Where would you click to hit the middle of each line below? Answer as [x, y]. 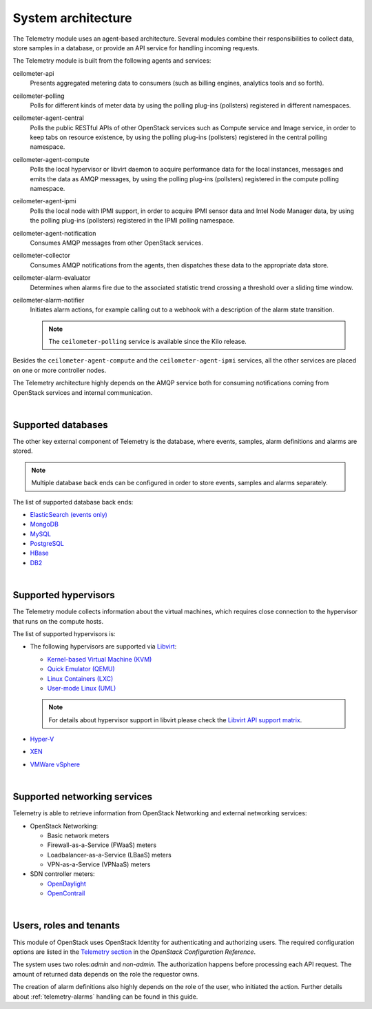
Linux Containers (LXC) [80, 678]
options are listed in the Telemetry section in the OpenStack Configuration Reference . [134, 952]
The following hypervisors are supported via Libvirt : [103, 646]
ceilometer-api [33, 73]
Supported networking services [83, 797]
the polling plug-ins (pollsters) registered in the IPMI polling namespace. [132, 221]
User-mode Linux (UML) [82, 688]
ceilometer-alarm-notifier [49, 300]
